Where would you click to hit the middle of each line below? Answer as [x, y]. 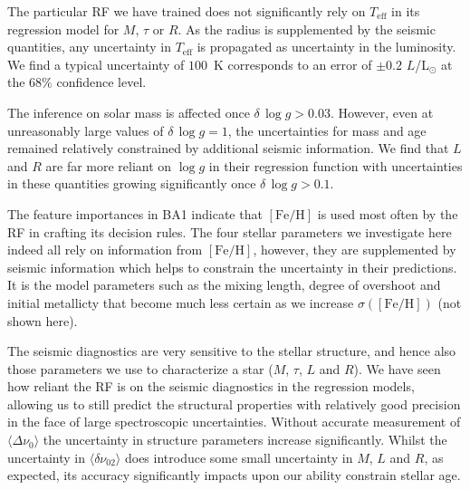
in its [406, 11]
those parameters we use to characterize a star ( [140, 368]
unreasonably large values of [86, 130]
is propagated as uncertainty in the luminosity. [326, 47]
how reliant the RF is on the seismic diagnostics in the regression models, [211, 386]
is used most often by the [388, 213]
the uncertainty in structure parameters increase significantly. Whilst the [245, 440]
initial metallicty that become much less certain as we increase [181, 302]
